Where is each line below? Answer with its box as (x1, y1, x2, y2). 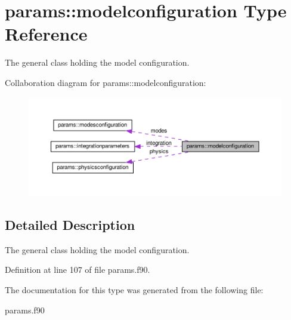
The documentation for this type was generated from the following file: (5, 284, 264, 296)
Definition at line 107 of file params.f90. (5, 263, 150, 276)
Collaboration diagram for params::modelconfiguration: (5, 76, 206, 88)
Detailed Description (5, 216, 135, 234)
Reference (5, 21, 88, 46)
